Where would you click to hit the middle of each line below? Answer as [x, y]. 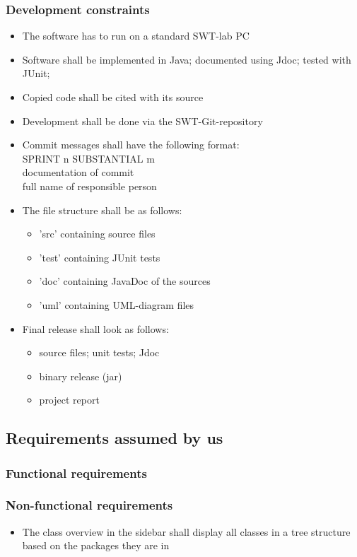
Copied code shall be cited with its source [113, 97]
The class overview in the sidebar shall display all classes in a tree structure [186, 531]
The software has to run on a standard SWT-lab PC [136, 36]
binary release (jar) [81, 376]
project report [69, 400]
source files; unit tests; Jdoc [99, 352]
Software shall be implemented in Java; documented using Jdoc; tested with [187, 59]
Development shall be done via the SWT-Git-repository [142, 121]
